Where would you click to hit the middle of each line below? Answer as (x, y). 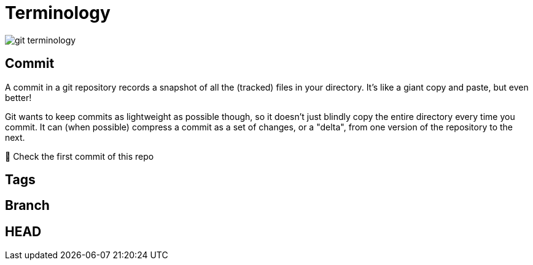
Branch (27, 206)
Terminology (58, 13)
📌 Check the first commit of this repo (80, 156)
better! (18, 97)
